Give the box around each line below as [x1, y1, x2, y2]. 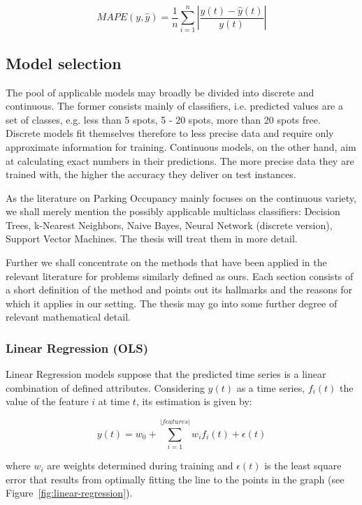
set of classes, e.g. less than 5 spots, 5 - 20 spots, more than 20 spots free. [6, 112, 321, 126]
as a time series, [236, 380, 305, 395]
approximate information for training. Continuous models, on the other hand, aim [6, 139, 356, 154]
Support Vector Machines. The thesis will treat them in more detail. [6, 231, 298, 246]
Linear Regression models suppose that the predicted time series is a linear [6, 367, 326, 381]
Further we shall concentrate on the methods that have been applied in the [6, 255, 327, 270]
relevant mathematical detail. [6, 309, 131, 324]
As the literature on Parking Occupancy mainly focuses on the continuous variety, [6, 190, 356, 205]
